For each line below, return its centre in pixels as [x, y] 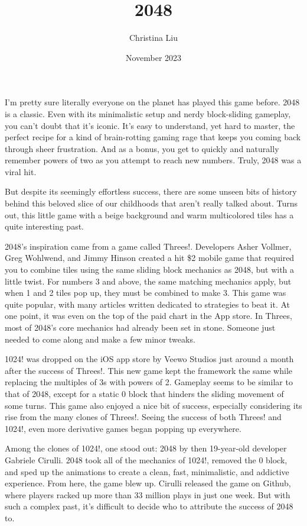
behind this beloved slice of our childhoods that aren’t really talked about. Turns [151, 203]
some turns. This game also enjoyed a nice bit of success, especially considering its [153, 405]
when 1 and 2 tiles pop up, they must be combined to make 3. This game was [146, 293]
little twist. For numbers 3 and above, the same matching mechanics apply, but [148, 281]
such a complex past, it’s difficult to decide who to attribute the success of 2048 [149, 506]
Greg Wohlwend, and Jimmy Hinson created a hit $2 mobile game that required [150, 258]
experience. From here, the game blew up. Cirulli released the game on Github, [148, 483]
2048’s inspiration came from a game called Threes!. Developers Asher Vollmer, [148, 246]
